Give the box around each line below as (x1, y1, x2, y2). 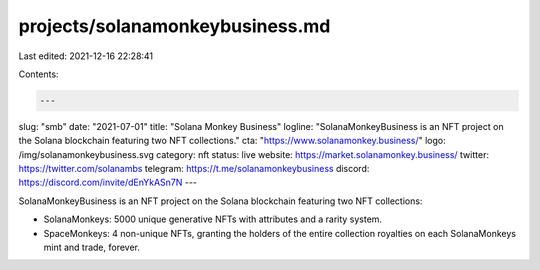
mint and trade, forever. (43, 241, 140, 254)
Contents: (18, 68, 59, 80)
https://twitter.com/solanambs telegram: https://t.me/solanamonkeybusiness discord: (18, 163, 370, 175)
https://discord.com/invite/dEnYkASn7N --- (18, 176, 198, 189)
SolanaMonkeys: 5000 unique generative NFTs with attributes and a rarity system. (43, 213, 383, 225)
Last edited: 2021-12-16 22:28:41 (18, 50, 154, 62)
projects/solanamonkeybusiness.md (18, 15, 331, 37)
